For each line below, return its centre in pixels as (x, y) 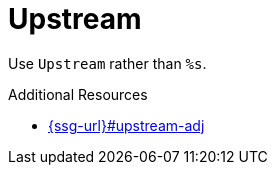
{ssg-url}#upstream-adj (126, 125)
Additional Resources (78, 94)
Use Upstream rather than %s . (107, 63)
